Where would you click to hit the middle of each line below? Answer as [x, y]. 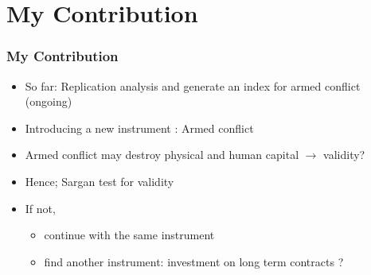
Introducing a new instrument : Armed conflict [139, 128]
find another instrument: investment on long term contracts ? [194, 261]
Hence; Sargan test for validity [100, 181]
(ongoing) [49, 101]
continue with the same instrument [129, 235]
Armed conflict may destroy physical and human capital [162, 155]
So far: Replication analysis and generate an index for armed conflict [193, 85]
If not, [40, 208]
